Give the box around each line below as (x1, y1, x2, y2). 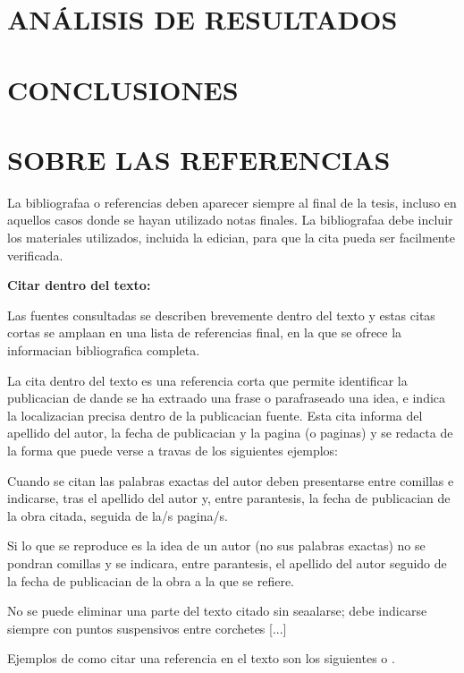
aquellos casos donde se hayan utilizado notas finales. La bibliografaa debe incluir (7, 210, 453, 229)
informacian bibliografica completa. (7, 341, 200, 360)
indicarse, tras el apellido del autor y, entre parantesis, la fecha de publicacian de (7, 489, 451, 507)
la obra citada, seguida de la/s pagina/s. (7, 506, 228, 524)
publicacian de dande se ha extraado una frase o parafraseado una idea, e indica (7, 388, 446, 407)
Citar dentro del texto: (7, 276, 151, 294)
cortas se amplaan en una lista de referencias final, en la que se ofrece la (7, 323, 402, 342)
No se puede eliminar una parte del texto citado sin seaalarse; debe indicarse (7, 601, 427, 620)
